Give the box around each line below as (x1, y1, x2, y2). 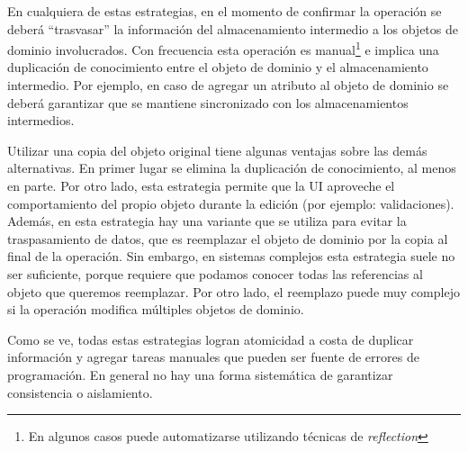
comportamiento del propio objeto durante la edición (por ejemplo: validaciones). (7, 194, 454, 212)
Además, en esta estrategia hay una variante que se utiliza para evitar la (7, 212, 407, 230)
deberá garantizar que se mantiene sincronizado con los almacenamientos (7, 93, 409, 112)
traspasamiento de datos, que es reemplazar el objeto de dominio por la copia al (7, 229, 448, 248)
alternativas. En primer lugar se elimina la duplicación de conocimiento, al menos (7, 158, 456, 177)
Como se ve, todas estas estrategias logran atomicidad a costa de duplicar (7, 329, 414, 348)
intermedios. (7, 111, 75, 130)
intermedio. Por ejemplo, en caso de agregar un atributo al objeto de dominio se (7, 76, 449, 95)
